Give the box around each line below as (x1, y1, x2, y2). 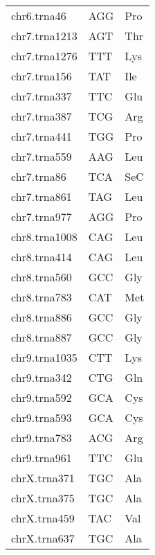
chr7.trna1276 (11, 48, 77, 64)
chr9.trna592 (11, 389, 72, 405)
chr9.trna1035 (11, 349, 77, 365)
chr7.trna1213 (11, 28, 77, 44)
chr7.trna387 (11, 108, 72, 124)
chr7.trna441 (11, 128, 72, 144)
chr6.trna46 (11, 8, 66, 24)
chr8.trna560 (11, 269, 72, 285)
